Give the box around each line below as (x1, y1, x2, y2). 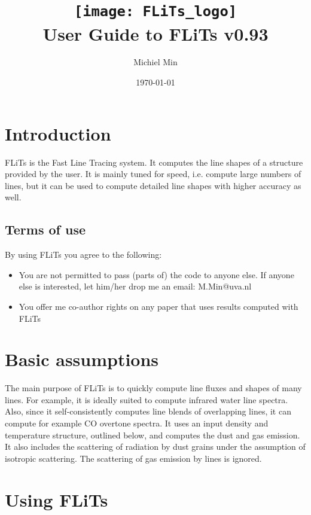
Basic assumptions (5, 347, 159, 371)
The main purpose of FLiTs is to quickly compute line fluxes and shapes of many (5, 382, 302, 394)
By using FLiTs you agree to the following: (5, 248, 162, 261)
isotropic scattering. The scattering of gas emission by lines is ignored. (5, 452, 262, 464)
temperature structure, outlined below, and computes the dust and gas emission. (5, 428, 300, 441)
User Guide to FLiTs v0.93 (42, 21, 269, 45)
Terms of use (5, 220, 86, 239)
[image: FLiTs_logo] (74, 3, 237, 20)
